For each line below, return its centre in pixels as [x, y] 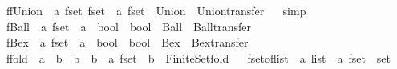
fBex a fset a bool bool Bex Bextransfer [127, 42]
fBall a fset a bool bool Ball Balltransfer [128, 26]
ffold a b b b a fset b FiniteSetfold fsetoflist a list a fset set [198, 57]
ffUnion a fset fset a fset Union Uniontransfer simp [156, 10]
